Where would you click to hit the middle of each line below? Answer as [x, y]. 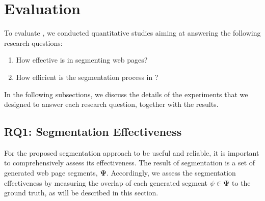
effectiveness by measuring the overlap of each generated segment [106, 182]
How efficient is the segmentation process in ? [87, 77]
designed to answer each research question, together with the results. [111, 104]
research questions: [33, 42]
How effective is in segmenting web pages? [82, 60]
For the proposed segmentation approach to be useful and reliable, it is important [132, 152]
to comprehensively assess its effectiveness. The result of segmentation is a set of [130, 163]
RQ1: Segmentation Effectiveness [93, 132]
